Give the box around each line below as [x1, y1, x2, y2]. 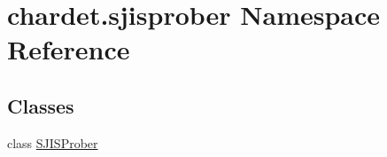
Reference [7, 31, 130, 67]
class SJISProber [7, 133, 98, 152]
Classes [7, 91, 74, 119]
